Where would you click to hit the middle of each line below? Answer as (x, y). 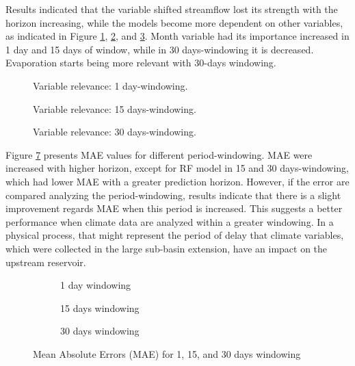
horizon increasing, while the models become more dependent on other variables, (174, 22)
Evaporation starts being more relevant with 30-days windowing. (141, 63)
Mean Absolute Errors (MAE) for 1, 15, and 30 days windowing (167, 353)
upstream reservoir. (46, 262)
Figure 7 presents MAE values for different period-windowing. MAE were (159, 154)
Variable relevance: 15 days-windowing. (115, 108)
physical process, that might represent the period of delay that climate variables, (175, 235)
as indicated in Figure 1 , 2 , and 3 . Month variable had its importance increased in (177, 36)
